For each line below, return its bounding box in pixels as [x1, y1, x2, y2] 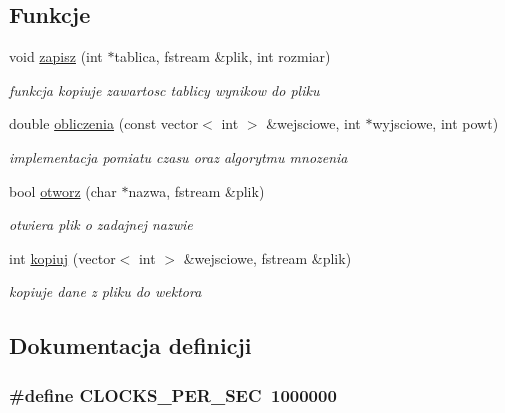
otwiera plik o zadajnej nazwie [9, 214, 193, 235]
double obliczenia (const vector [9, 113, 199, 134]
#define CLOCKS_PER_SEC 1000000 [9, 382, 337, 407]
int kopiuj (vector [9, 247, 116, 268]
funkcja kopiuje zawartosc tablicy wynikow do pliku [9, 79, 320, 100]
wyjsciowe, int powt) [372, 113, 499, 134]
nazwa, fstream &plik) [128, 180, 265, 201]
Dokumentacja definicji [9, 330, 252, 361]
